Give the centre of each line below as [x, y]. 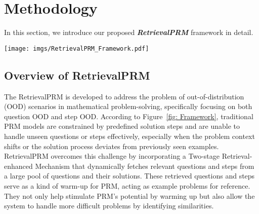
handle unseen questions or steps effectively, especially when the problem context [129, 136]
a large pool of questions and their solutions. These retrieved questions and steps [129, 176]
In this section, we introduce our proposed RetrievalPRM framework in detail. [129, 32]
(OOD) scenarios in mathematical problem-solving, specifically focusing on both [128, 106]
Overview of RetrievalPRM [77, 75]
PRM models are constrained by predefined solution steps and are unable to [122, 126]
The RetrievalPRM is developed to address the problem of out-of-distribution [124, 96]
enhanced [18, 166]
